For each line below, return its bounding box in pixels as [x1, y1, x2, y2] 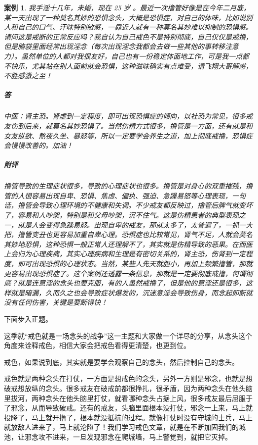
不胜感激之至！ [4, 70, 52, 81]
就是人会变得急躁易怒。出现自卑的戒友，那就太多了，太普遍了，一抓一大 [17, 219, 253, 230]
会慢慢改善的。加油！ [4, 140, 73, 150]
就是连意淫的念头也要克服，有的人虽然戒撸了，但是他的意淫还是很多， [17, 278, 246, 288]
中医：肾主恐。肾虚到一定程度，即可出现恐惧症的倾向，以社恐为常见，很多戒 [4, 111, 253, 121]
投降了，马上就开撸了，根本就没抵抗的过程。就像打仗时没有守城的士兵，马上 [4, 412, 253, 422]
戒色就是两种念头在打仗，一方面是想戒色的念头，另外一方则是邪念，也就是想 [4, 373, 253, 384]
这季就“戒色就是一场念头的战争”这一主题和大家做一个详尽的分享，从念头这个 [4, 330, 253, 341]
